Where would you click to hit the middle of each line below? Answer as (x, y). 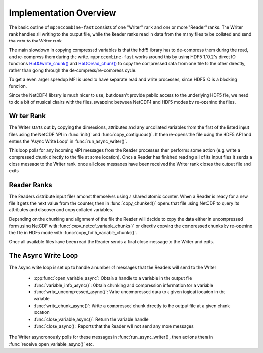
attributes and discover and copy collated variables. (61, 210)
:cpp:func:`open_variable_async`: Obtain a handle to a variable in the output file (113, 278)
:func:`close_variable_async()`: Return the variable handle (91, 319)
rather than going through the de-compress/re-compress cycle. (73, 70)
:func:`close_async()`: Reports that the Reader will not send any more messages (114, 326)
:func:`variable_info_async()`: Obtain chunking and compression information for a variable (123, 285)
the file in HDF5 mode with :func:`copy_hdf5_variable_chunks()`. (73, 232)
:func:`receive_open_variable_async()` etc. (51, 344)
